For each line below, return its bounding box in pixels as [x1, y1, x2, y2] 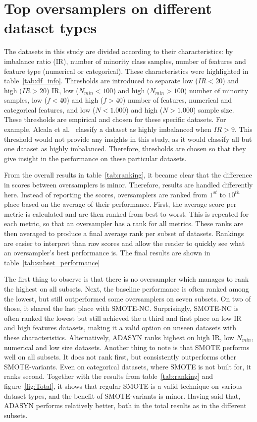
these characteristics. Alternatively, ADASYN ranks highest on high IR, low [4, 332, 234, 342]
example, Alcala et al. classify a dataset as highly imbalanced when [4, 124, 211, 134]
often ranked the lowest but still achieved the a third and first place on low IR [4, 312, 242, 323]
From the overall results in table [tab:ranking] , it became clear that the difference [4, 170, 252, 180]
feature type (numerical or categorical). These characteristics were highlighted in [4, 65, 249, 76]
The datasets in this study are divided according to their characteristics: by [4, 46, 233, 57]
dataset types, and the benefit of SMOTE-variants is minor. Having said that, [4, 390, 241, 401]
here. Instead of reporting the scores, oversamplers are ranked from [4, 189, 207, 199]
